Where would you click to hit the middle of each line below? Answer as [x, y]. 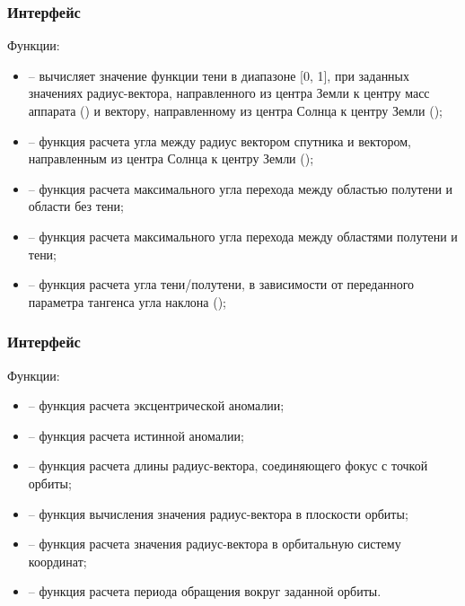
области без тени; [76, 206]
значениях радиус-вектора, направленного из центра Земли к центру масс [229, 93]
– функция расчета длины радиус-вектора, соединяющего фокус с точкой [228, 465]
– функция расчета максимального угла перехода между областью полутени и [241, 188]
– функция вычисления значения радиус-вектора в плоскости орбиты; [218, 513]
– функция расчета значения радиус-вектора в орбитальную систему [215, 544]
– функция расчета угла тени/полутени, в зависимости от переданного [221, 284]
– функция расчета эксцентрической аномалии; [156, 405]
